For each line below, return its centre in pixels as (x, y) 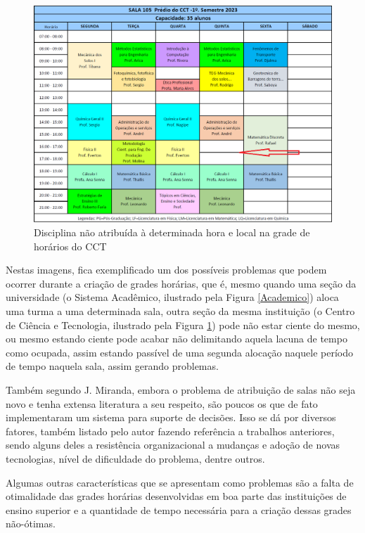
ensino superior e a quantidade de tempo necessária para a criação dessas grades (179, 509)
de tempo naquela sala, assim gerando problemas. (112, 366)
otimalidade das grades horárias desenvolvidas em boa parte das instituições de (176, 496)
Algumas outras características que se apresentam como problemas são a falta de (180, 482)
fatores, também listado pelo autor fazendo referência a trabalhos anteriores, (170, 431)
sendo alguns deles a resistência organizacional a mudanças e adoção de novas (173, 445)
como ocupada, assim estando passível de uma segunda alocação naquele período (179, 352)
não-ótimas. (31, 524)
